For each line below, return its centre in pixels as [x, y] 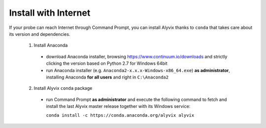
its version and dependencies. [40, 34]
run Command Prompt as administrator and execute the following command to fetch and [136, 99]
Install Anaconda [51, 45]
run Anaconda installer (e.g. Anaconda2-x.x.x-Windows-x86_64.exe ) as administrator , [138, 70]
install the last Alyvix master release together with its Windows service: [118, 106]
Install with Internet [50, 13]
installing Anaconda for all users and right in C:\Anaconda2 [107, 77]
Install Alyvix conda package [63, 88]
